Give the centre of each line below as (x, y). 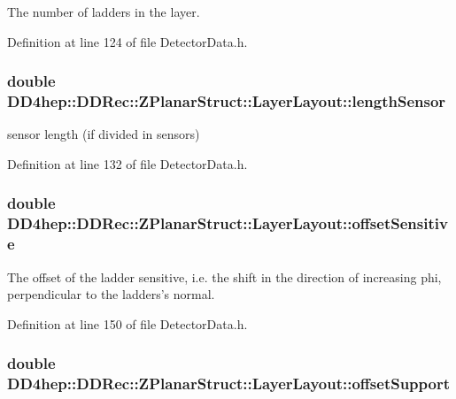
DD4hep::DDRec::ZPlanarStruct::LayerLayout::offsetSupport (229, 384)
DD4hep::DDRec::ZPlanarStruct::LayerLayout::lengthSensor (227, 101)
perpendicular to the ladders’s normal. (111, 294)
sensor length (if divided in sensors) (104, 134)
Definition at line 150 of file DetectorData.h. (128, 323)
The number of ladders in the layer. (104, 12)
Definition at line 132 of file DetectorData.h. (128, 163)
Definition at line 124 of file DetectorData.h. (128, 41)
